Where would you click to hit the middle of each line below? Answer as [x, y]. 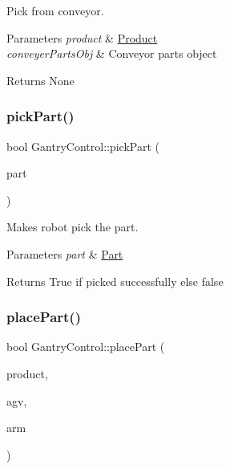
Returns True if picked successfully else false [115, 281]
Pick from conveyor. [55, 10]
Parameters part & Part [65, 253]
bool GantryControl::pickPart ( [83, 146]
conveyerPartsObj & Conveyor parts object [112, 53]
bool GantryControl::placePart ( [86, 347]
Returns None [40, 80]
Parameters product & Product [82, 37]
